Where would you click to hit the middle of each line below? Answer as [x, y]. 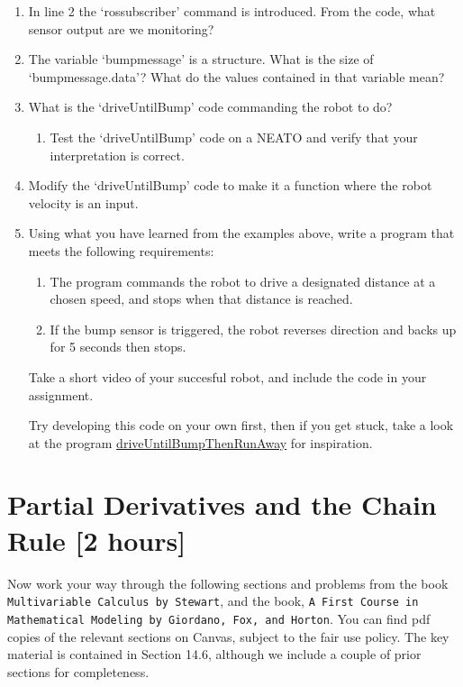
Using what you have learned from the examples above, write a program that [241, 233]
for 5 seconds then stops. [118, 347]
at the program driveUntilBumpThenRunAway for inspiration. [200, 442]
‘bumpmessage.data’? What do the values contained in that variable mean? [236, 76]
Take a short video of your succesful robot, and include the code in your [227, 376]
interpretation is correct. [117, 155]
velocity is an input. [83, 202]
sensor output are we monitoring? [121, 28]
